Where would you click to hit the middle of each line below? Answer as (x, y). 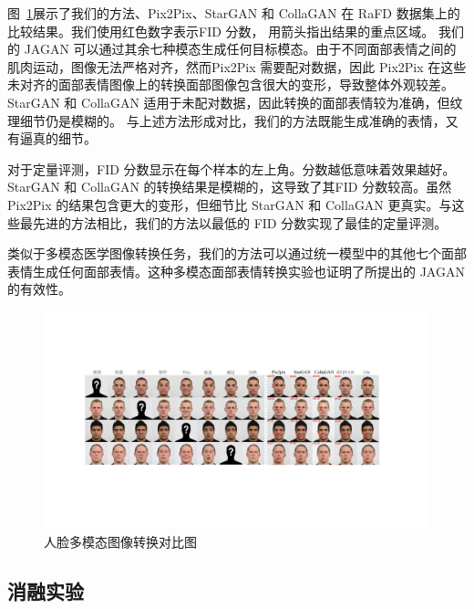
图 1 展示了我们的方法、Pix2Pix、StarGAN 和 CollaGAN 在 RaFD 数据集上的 (234, 13)
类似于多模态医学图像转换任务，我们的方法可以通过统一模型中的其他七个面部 (237, 253)
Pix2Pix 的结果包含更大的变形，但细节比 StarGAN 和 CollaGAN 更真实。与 (230, 204)
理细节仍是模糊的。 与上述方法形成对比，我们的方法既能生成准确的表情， (227, 120)
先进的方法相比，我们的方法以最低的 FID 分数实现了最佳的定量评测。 (240, 222)
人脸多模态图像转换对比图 (120, 541)
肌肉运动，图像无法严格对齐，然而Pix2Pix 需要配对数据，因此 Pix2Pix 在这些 (237, 66)
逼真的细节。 (58, 138)
